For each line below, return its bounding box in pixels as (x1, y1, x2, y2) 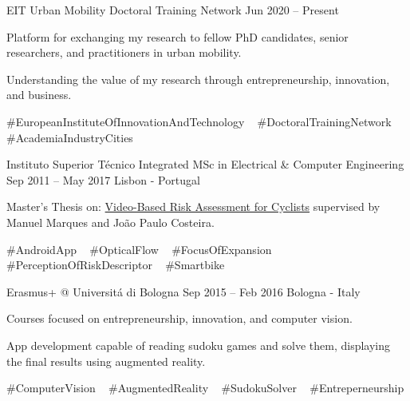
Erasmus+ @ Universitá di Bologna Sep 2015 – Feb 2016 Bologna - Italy (6, 283, 361, 300)
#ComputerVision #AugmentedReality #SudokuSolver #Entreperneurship (6, 379, 404, 396)
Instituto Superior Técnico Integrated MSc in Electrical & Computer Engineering (6, 156, 404, 173)
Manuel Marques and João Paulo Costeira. (6, 213, 215, 230)
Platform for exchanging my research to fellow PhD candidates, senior (6, 28, 349, 45)
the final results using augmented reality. (6, 352, 206, 369)
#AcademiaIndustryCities (6, 129, 133, 145)
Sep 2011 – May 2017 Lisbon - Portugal (6, 171, 200, 188)
